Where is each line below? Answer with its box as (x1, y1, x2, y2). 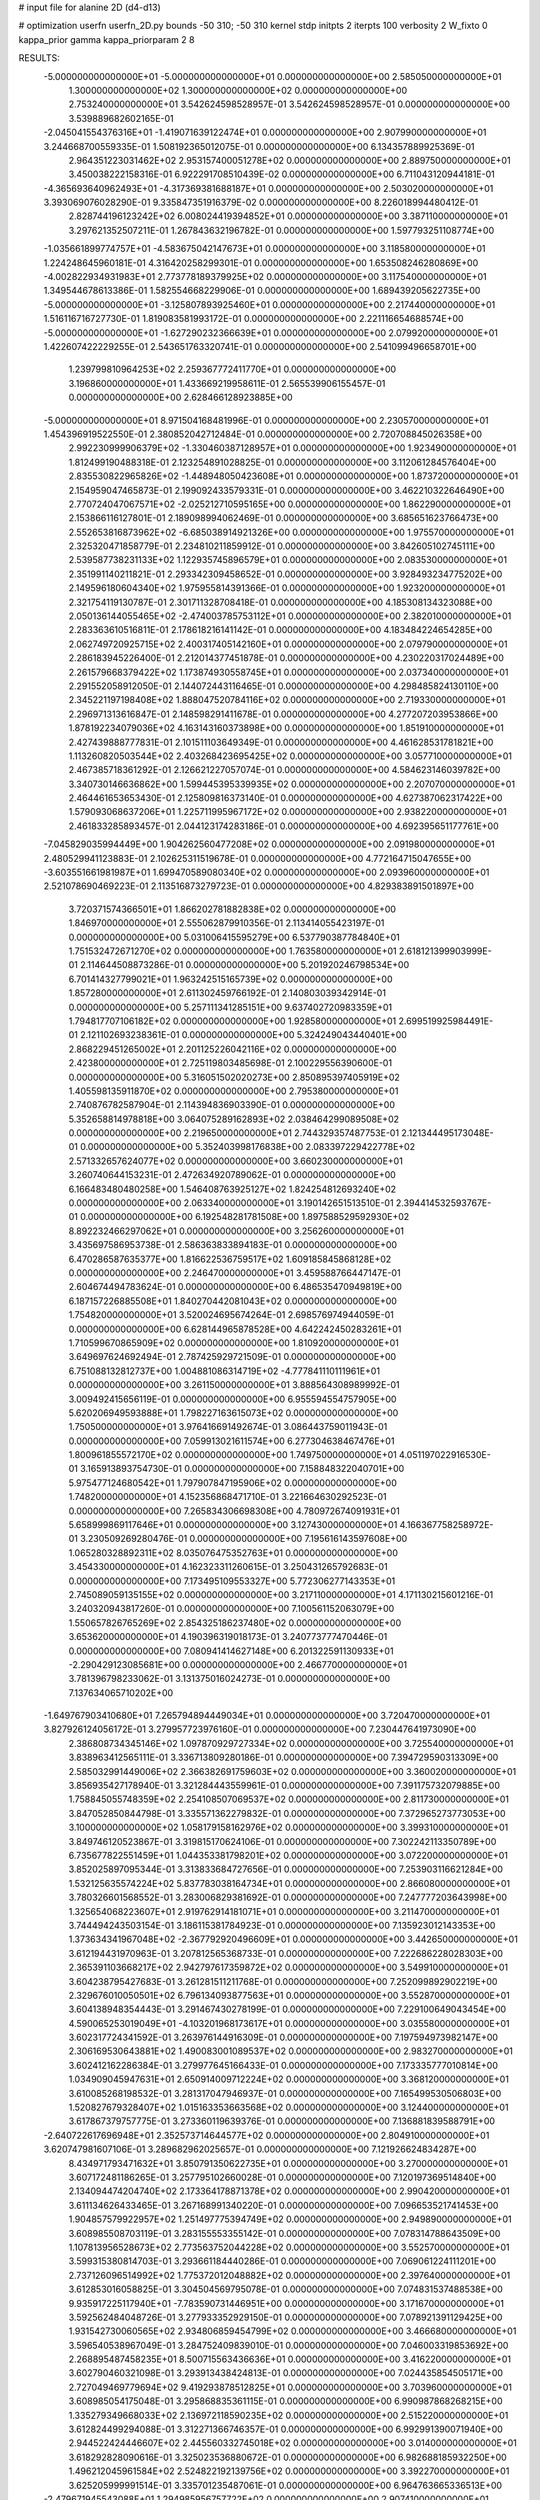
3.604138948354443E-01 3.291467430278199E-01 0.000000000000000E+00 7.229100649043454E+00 (68, 2003, 507, 2015)
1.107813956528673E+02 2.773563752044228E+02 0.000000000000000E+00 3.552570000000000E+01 (68, 2241, 510, 2253)
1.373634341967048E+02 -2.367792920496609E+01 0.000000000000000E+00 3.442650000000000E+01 (68, 1933, 519, 1945)
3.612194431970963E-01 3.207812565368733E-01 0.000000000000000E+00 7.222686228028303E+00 (68, 1947, 504, 1959)
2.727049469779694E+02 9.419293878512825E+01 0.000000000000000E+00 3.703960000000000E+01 (68, 2381, 513, 2393)
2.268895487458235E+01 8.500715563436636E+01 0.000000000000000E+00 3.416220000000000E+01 (68, 2353, 512, 2365)
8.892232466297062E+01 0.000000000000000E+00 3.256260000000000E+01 (68, 1225, 405, 1237)
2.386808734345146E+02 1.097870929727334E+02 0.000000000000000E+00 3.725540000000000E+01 (68, 1737, 514, 1749)
